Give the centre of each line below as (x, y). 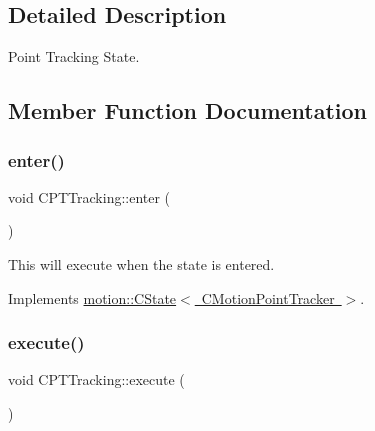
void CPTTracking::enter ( (89, 196)
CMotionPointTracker (268, 297)
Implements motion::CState (92, 297)
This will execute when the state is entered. (141, 263)
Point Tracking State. (74, 56)
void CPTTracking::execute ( (96, 379)
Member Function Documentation (188, 110)
